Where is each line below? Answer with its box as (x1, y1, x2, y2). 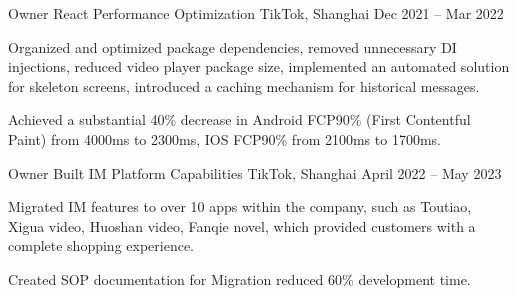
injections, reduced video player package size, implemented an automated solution (8, 56, 510, 77)
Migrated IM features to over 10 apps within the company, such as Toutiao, (8, 196, 472, 217)
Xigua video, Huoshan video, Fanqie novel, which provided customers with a (8, 215, 476, 236)
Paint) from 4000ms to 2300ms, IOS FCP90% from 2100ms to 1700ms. (8, 128, 441, 149)
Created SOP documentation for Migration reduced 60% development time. (8, 268, 471, 289)
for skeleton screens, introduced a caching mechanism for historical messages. (8, 75, 480, 96)
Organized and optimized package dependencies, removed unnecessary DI (8, 36, 457, 57)
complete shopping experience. (8, 235, 195, 256)
